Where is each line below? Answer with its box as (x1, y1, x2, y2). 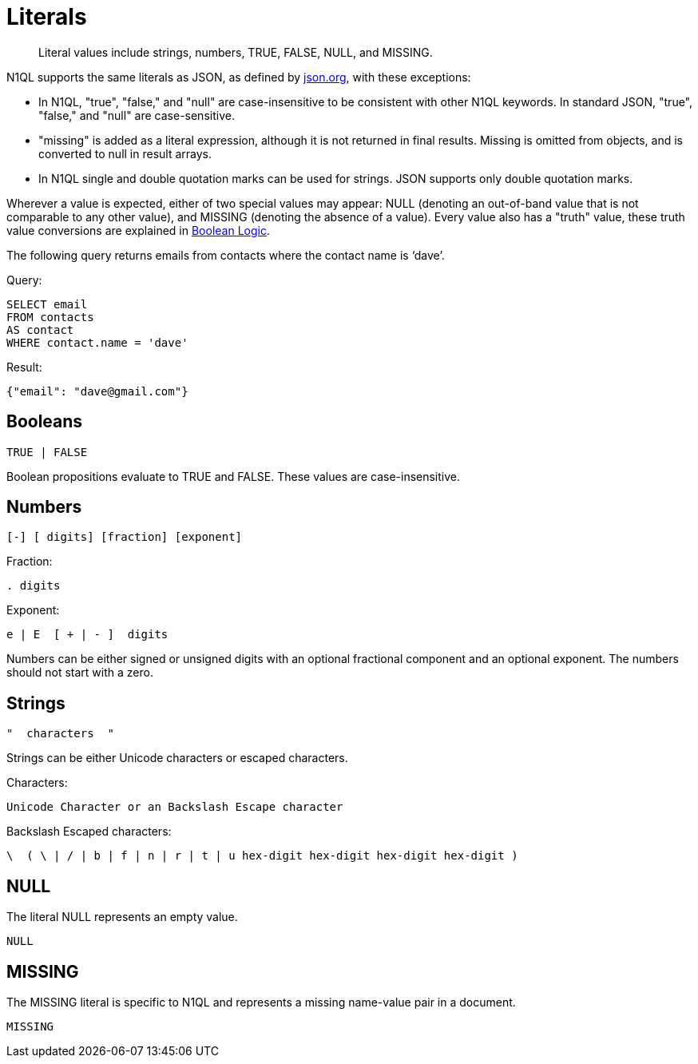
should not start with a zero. (6, 665, 153, 680)
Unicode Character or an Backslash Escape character (6, 800, 343, 814)
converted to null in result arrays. (38, 146, 212, 161)
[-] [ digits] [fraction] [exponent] (6, 530, 243, 544)
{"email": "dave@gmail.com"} (6, 384, 188, 398)
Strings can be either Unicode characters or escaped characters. (6, 751, 348, 765)
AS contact (6, 323, 74, 336)
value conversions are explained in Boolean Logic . (6, 223, 270, 237)
